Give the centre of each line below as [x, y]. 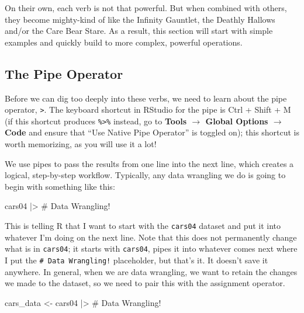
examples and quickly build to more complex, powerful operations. [124, 42]
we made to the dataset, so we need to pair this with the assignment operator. [145, 283]
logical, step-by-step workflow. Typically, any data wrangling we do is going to [145, 175]
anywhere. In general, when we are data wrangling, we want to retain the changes [151, 271]
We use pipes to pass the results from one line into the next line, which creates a [149, 163]
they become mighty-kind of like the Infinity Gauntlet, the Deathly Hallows [140, 19]
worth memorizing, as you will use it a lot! [81, 144]
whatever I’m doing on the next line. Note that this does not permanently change [151, 237]
